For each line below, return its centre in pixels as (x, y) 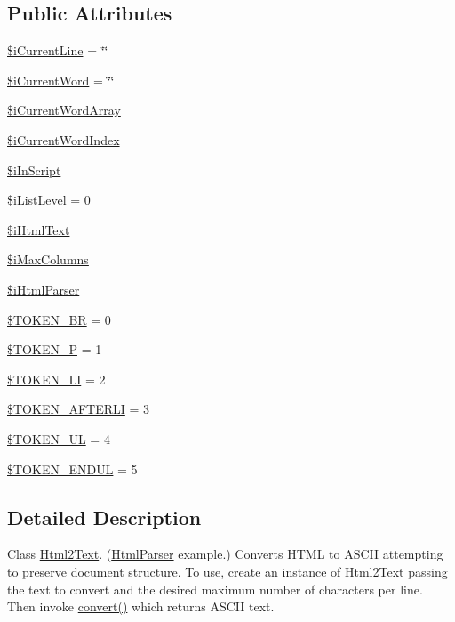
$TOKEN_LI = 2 (56, 379)
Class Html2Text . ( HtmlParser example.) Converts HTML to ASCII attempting (225, 554)
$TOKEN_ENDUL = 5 (72, 469)
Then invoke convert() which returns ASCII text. (141, 606)
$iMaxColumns (48, 259)
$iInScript (34, 170)
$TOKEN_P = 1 (55, 349)
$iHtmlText (39, 229)
